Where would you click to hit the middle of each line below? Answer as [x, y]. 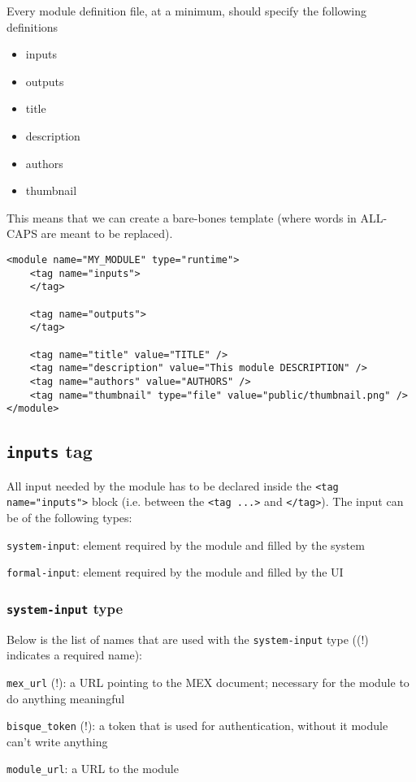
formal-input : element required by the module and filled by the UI [175, 572]
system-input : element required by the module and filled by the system [186, 544]
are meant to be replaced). [107, 233]
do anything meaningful [66, 698]
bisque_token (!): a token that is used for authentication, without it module [197, 726]
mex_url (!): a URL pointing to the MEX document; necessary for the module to [208, 682]
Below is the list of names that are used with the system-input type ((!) [188, 639]
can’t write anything [57, 741]
